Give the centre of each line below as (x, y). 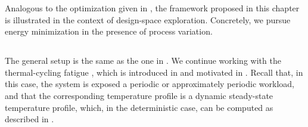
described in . (29, 119)
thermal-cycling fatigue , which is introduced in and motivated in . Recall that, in (154, 72)
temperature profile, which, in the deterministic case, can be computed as (139, 107)
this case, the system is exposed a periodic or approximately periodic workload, (150, 84)
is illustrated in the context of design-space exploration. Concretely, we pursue (148, 19)
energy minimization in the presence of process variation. (109, 31)
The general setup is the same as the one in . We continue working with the (143, 61)
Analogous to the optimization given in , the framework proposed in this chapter (152, 8)
